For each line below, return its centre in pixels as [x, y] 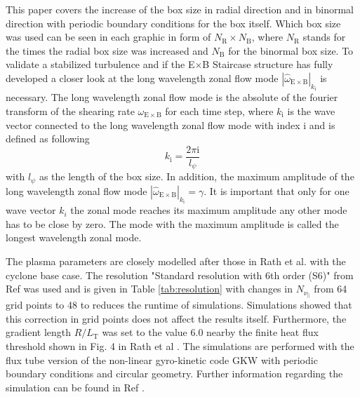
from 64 [331, 289]
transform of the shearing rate [70, 111]
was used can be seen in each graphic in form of [108, 37]
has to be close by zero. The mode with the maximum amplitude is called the [172, 223]
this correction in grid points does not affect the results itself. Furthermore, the [176, 318]
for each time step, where [219, 111]
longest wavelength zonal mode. [74, 237]
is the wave [311, 111]
